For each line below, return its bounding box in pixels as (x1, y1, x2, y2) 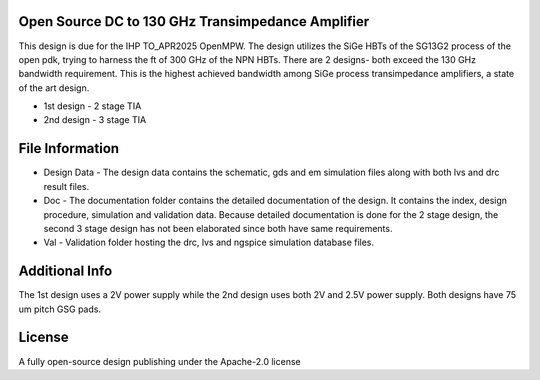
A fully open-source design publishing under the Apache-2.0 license (18, 355, 301, 367)
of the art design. (18, 81, 90, 94)
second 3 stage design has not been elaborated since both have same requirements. (43, 222, 393, 234)
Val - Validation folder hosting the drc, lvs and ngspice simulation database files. (43, 236, 375, 249)
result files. (43, 180, 90, 192)
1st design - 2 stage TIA (43, 100, 142, 112)
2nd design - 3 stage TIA (43, 114, 147, 126)
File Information (18, 140, 120, 157)
